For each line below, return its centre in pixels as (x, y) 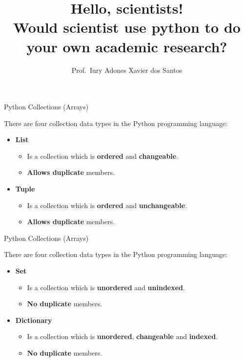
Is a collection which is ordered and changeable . (103, 156)
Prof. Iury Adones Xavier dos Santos (127, 70)
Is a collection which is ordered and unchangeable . (107, 205)
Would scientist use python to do (127, 27)
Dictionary (34, 320)
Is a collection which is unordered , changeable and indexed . (122, 336)
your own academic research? (127, 46)
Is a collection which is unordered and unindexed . (106, 287)
